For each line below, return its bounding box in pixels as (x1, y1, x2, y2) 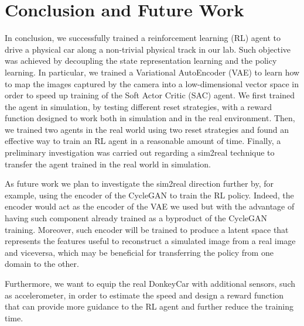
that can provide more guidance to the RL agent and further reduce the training (5, 300, 293, 313)
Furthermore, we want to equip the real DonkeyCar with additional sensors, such (5, 277, 295, 289)
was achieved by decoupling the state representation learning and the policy (5, 54, 277, 67)
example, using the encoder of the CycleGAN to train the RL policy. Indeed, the (5, 188, 294, 201)
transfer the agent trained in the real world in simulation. (5, 157, 211, 170)
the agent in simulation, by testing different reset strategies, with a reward (5, 100, 272, 112)
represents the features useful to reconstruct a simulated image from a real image (5, 235, 296, 247)
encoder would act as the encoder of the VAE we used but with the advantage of (5, 200, 295, 212)
